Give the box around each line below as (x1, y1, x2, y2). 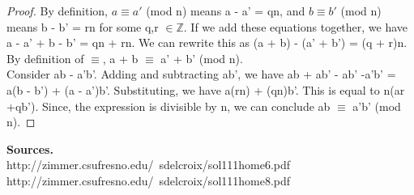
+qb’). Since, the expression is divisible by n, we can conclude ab (6, 97, 331, 114)
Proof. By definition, (6, 2, 108, 19)
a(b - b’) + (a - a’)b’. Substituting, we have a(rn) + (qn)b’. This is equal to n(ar (6, 81, 405, 98)
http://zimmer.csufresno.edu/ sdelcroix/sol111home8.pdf (6, 172, 291, 189)
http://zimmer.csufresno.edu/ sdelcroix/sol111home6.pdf (6, 156, 291, 173)
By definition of (6, 49, 84, 66)
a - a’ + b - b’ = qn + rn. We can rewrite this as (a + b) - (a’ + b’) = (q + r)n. (6, 34, 408, 51)
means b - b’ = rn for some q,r (6, 18, 159, 35)
